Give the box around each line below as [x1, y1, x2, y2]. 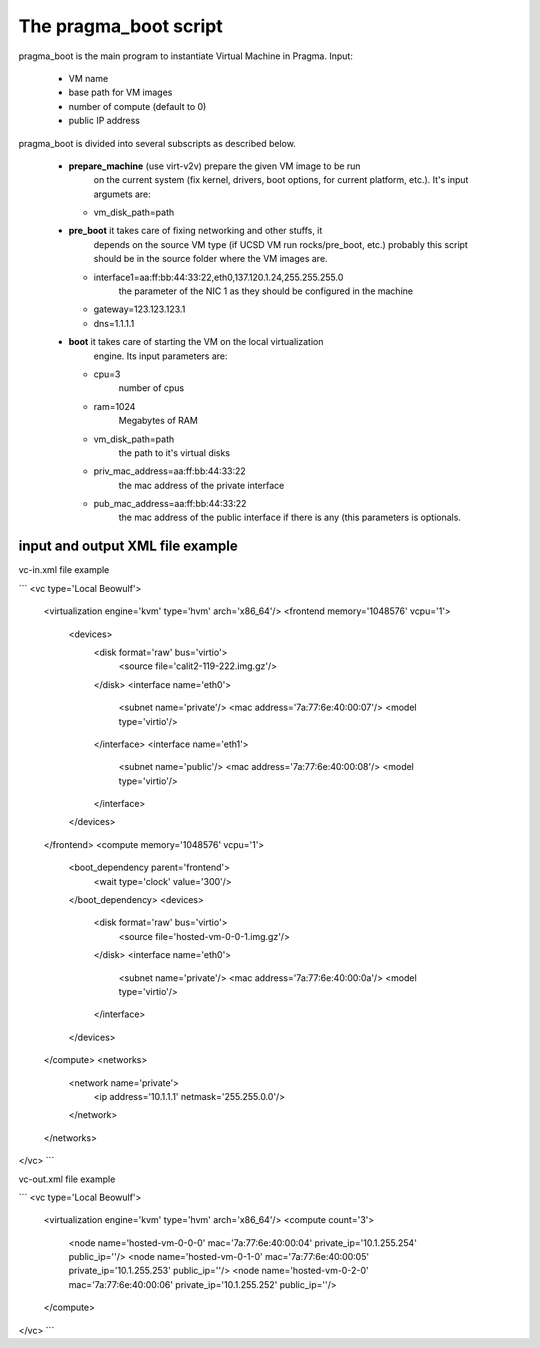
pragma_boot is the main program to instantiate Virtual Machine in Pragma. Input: [18, 50, 354, 62]
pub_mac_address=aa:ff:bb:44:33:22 [93, 498, 247, 510]
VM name [68, 72, 109, 84]
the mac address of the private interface [118, 479, 285, 491]
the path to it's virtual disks [118, 446, 230, 459]
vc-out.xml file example [18, 1173, 116, 1185]
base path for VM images [68, 86, 173, 99]
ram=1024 [93, 400, 136, 412]
